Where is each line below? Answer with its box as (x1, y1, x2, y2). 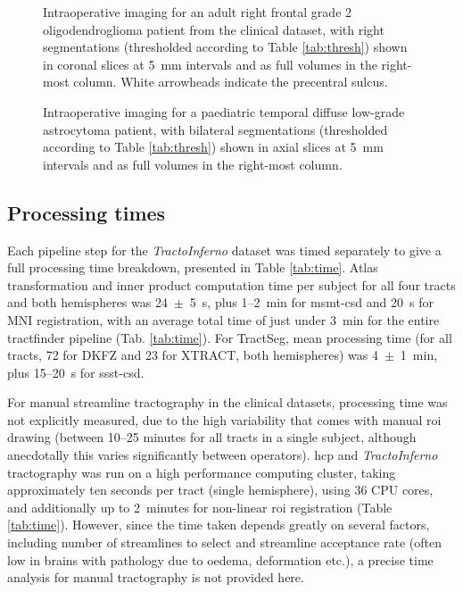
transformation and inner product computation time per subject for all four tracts (7, 275, 456, 294)
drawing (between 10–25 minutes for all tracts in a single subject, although (7, 428, 417, 446)
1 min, (400, 346, 438, 364)
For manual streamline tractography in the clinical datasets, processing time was (7, 393, 448, 412)
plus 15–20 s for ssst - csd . (7, 363, 145, 381)
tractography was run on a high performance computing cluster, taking (7, 463, 396, 481)
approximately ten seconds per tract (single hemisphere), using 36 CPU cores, (7, 480, 434, 499)
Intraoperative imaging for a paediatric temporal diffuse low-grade (43, 102, 405, 121)
